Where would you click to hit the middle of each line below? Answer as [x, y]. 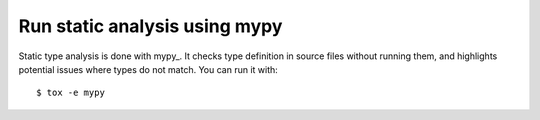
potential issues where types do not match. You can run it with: [148, 69]
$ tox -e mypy [70, 93]
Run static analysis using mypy [150, 26]
